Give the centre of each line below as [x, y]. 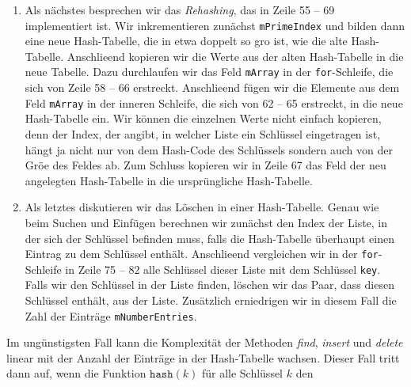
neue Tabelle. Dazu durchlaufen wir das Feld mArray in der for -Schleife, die [209, 72]
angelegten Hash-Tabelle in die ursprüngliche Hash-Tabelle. [169, 180]
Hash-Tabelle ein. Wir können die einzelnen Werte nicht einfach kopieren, [203, 118]
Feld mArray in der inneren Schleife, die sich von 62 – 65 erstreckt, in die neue [214, 102]
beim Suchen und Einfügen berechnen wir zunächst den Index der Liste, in [206, 222]
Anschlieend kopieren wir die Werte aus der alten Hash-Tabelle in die [235, 56]
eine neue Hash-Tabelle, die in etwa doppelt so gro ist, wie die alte [186, 41]
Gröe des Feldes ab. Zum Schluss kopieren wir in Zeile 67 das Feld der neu [205, 165]
